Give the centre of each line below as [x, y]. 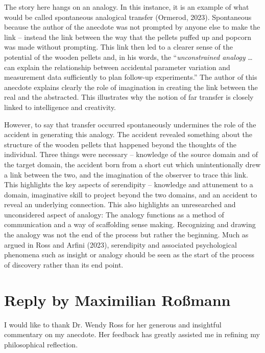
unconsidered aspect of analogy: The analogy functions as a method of [114, 214]
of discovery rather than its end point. [64, 264]
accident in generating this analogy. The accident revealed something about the [128, 134]
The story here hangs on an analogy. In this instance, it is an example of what [127, 7]
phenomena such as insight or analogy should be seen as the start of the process [129, 255]
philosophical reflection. [41, 344]
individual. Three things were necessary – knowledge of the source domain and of [131, 154]
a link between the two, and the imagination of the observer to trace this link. [126, 174]
